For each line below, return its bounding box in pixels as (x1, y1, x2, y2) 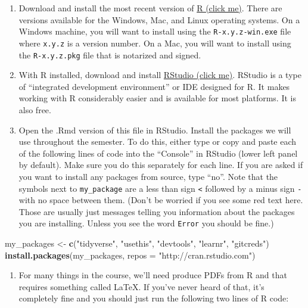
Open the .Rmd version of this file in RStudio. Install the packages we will (18, 123, 291, 136)
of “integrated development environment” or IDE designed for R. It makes (18, 80, 290, 92)
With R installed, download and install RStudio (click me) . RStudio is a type (18, 69, 301, 81)
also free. (18, 103, 51, 116)
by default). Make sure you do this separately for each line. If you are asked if (18, 158, 303, 171)
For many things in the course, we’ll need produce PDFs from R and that (18, 269, 287, 281)
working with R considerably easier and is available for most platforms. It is (18, 92, 296, 104)
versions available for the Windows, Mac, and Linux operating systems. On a (18, 13, 300, 26)
